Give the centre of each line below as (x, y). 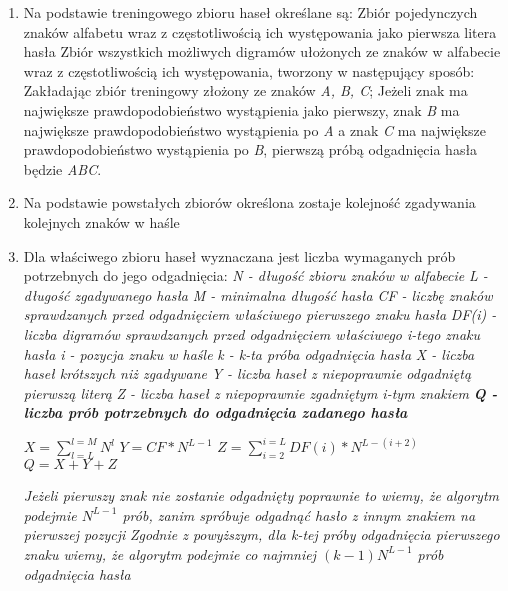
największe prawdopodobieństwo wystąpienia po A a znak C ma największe (254, 129)
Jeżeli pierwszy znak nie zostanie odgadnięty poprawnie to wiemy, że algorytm (261, 495)
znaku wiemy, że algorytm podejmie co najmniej (169, 553)
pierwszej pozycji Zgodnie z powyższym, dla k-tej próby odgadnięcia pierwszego (261, 534)
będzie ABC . (62, 168)
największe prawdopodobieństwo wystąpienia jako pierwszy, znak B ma (241, 109)
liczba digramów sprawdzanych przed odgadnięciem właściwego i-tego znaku (251, 333)
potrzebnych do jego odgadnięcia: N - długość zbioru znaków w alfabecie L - (255, 275)
